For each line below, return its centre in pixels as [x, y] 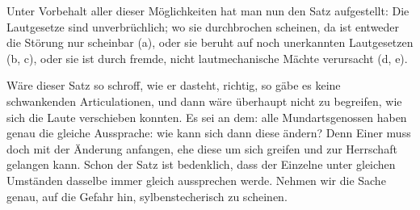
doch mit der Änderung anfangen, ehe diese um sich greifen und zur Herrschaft [202, 148]
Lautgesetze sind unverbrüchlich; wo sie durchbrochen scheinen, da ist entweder [203, 26]
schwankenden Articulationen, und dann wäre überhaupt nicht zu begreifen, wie [204, 101]
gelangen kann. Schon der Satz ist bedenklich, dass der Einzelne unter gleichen [201, 164]
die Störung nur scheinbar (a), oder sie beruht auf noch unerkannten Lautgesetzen [210, 42]
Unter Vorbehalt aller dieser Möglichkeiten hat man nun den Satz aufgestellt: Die [208, 10]
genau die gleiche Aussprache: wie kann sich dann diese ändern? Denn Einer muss [209, 133]
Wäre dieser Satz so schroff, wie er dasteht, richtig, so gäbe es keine [174, 85]
